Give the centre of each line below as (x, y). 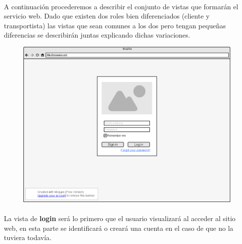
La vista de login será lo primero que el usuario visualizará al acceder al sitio (120, 218)
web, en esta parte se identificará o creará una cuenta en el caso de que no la (119, 228)
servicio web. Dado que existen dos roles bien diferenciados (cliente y (107, 16)
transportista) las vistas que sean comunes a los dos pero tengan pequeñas (115, 25)
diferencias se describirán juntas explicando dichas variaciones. (97, 35)
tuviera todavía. (28, 237)
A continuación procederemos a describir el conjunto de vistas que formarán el (121, 6)
